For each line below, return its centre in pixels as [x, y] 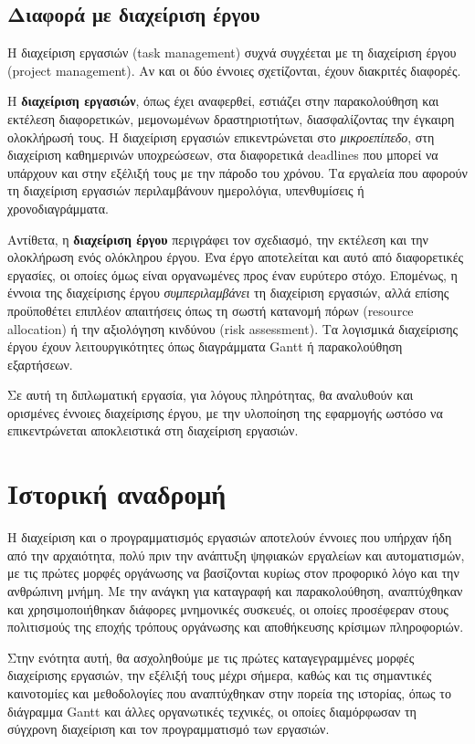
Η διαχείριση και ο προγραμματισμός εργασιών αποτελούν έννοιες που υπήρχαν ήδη [230, 537]
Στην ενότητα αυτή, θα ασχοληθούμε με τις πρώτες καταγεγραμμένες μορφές [211, 657]
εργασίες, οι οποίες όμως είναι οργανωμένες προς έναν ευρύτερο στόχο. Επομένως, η [232, 274]
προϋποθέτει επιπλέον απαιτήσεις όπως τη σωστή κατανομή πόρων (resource [211, 310]
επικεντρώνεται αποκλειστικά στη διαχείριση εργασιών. [153, 430]
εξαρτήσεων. [40, 364]
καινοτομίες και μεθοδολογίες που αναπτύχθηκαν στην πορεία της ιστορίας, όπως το [229, 692]
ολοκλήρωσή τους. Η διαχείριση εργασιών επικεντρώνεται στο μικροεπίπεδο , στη [221, 136]
